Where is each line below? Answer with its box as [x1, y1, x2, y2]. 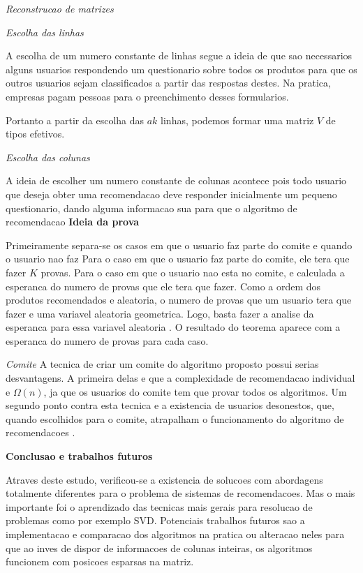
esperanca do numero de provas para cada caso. [6, 333, 209, 348]
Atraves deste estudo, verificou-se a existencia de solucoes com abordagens [6, 472, 323, 486]
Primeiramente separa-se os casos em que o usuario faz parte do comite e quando [6, 237, 353, 252]
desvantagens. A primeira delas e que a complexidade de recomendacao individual [6, 371, 355, 385]
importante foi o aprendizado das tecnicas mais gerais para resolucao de [6, 499, 313, 514]
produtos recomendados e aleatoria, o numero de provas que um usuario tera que [6, 292, 352, 307]
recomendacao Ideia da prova [6, 214, 140, 229]
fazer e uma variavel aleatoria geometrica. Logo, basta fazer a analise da [6, 306, 314, 320]
